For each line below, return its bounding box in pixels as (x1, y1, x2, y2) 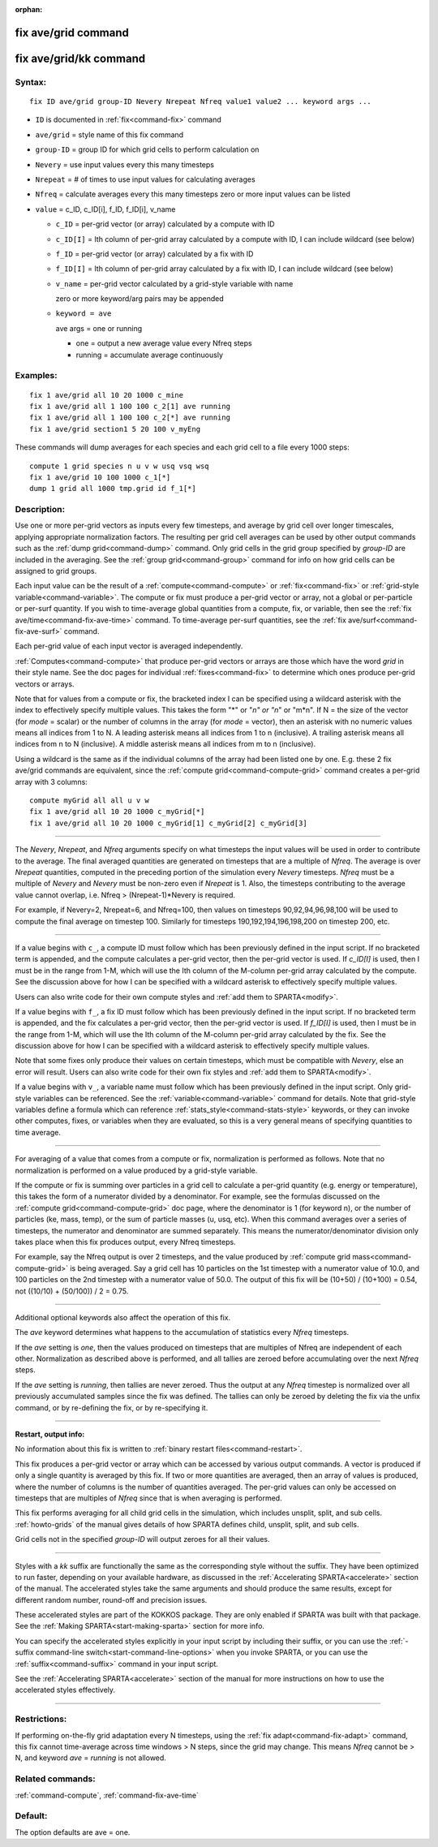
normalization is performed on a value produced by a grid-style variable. (15, 1165, 258, 1175)
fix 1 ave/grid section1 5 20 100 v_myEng (29, 424, 201, 433)
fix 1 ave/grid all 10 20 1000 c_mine (29, 390, 184, 399)
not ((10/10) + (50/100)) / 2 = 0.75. (15, 1286, 129, 1296)
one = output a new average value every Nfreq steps (75, 338, 252, 348)
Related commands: (15, 1773, 97, 1785)
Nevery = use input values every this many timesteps (35, 159, 215, 170)
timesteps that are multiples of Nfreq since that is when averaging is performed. (15, 1493, 283, 1503)
